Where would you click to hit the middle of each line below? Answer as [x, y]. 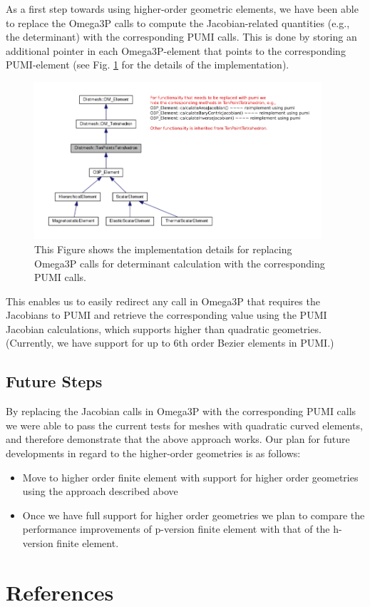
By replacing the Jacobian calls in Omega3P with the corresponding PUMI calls [181, 411]
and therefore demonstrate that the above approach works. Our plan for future [178, 439]
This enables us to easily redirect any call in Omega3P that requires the [163, 301]
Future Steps [54, 381]
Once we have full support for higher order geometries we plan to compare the [194, 515]
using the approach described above [100, 491]
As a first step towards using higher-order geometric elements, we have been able [182, 9]
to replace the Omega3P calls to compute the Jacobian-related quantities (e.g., [178, 22]
